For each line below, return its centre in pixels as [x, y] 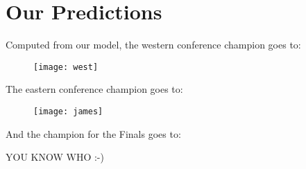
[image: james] [68, 111]
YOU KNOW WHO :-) [55, 157]
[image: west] [66, 67]
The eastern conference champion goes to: [94, 89]
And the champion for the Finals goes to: [93, 133]
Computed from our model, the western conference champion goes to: [153, 45]
